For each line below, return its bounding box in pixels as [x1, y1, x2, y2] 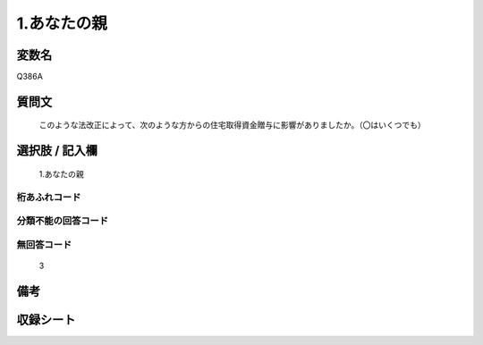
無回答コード [16, 238, 72, 250]
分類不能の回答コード [16, 215, 109, 227]
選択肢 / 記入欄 [16, 143, 98, 158]
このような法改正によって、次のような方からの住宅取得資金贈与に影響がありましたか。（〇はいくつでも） [38, 120, 426, 130]
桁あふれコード [16, 190, 81, 203]
